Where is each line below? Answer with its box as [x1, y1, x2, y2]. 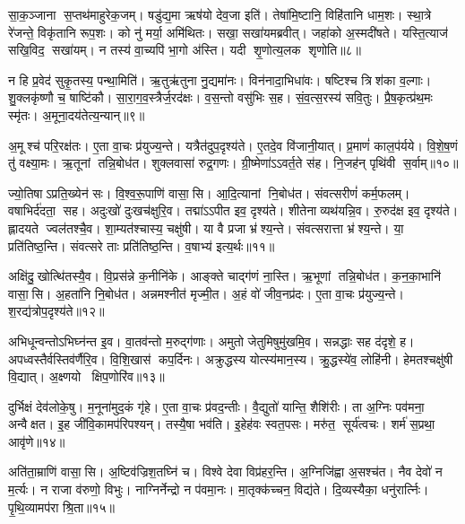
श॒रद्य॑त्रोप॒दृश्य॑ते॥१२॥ [8, 301, 105, 320]
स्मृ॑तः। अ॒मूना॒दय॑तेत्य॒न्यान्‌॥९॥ [8, 105, 145, 124]
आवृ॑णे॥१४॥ [8, 432, 65, 450]
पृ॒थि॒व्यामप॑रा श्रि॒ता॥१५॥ [8, 497, 116, 516]
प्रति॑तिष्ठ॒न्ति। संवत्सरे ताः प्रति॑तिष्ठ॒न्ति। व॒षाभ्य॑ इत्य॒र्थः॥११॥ [8, 236, 275, 255]
